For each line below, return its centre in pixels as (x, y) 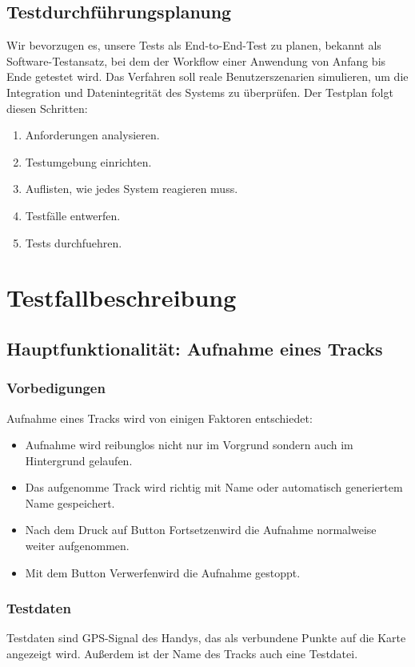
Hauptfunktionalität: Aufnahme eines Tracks (195, 348)
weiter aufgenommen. (77, 546)
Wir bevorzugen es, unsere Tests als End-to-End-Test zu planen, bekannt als (194, 45)
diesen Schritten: (47, 108)
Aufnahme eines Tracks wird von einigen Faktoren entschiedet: (160, 418)
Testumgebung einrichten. (88, 161)
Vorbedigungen (56, 388)
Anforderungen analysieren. (92, 135)
